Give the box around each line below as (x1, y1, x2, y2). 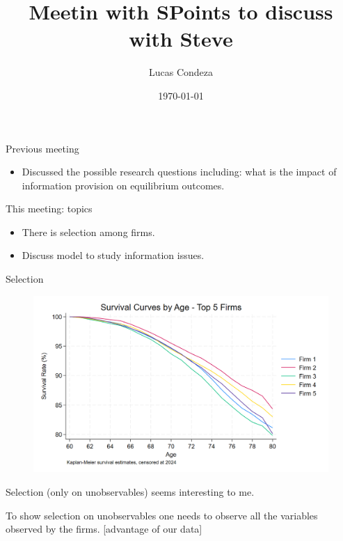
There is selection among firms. (22, 224, 155, 239)
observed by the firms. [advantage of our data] (6, 522, 202, 536)
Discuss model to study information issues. (22, 248, 205, 262)
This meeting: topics (6, 201, 93, 216)
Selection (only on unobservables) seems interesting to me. (6, 485, 255, 499)
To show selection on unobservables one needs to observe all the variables (6, 508, 318, 522)
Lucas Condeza (148, 65, 214, 79)
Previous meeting (6, 141, 79, 155)
